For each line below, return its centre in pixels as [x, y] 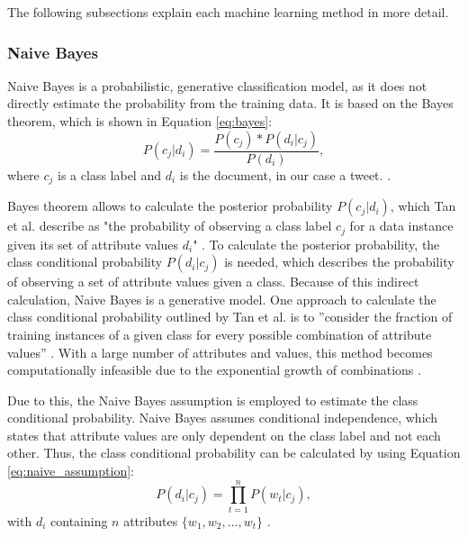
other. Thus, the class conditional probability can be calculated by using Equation [234, 453]
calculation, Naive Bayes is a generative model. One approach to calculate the [222, 299]
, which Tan [423, 206]
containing [79, 520]
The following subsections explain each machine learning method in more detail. [228, 12]
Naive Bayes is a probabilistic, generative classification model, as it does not [217, 85]
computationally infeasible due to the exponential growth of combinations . [214, 370]
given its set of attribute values [93, 244]
